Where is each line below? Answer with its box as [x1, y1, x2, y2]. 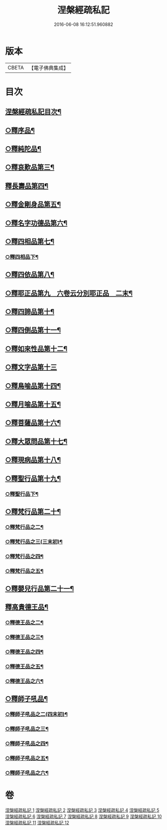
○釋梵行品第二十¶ [5, 507, 61, 516]
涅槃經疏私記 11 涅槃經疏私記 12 [5, 820, 70, 826]
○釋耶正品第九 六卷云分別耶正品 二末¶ [5, 289, 133, 297]
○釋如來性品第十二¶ [5, 344, 68, 353]
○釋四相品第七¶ [5, 238, 55, 246]
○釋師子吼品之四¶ [5, 740, 49, 747]
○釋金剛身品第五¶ [5, 200, 61, 209]
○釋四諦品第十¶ [5, 307, 55, 316]
